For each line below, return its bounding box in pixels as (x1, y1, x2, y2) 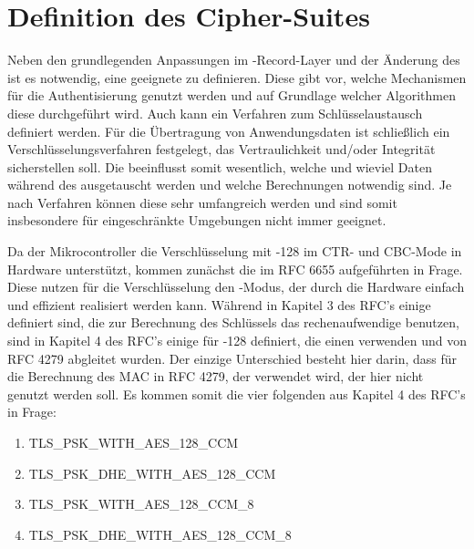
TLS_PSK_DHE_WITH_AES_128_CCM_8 (28, 524, 292, 544)
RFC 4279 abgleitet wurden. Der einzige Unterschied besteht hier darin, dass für (7, 348, 458, 368)
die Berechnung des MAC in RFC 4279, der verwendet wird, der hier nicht (7, 367, 424, 386)
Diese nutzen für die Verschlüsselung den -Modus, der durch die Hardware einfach (7, 277, 465, 296)
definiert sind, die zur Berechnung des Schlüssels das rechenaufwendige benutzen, (7, 313, 459, 332)
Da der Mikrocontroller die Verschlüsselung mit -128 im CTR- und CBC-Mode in (7, 242, 462, 261)
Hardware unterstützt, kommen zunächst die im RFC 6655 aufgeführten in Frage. (7, 259, 463, 278)
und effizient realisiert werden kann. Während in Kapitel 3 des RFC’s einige (7, 295, 431, 314)
